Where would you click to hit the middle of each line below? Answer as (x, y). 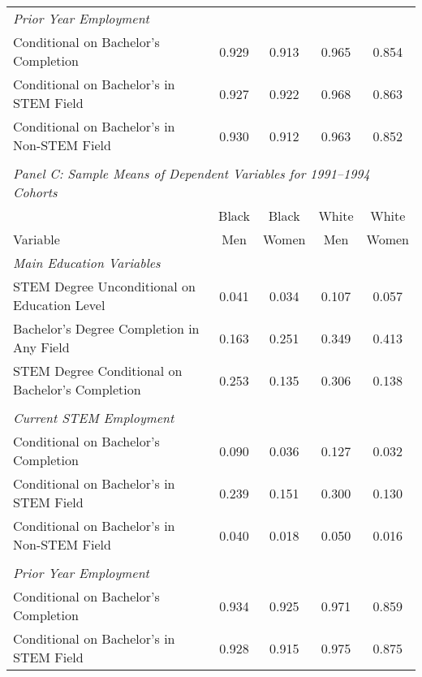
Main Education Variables (87, 263)
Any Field (41, 347)
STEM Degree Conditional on (98, 371)
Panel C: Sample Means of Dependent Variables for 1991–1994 (192, 173)
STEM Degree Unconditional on (104, 286)
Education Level (59, 305)
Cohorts (35, 192)
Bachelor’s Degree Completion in (106, 328)
